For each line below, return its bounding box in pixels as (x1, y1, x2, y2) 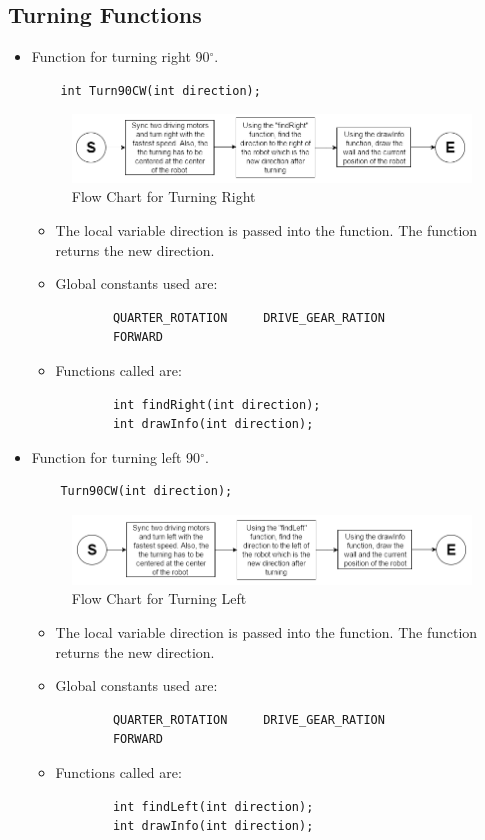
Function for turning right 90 (31, 46, 210, 67)
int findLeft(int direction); (112, 799, 314, 814)
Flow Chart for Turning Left (71, 588, 247, 609)
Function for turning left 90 (31, 446, 201, 467)
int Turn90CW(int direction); (60, 83, 261, 98)
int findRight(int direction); (112, 397, 321, 412)
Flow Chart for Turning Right (71, 186, 256, 207)
